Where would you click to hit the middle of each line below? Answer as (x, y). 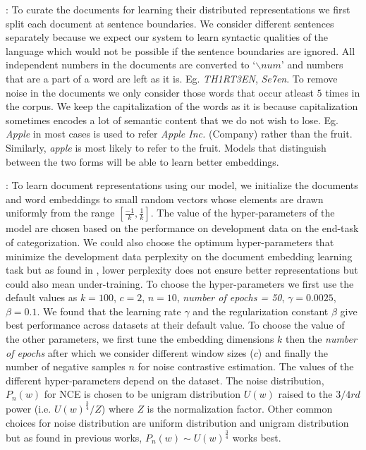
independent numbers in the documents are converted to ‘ (131, 65)
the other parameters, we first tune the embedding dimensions (140, 339)
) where (117, 409)
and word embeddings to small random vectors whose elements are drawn (165, 199)
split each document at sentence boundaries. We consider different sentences (170, 23)
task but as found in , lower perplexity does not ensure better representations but (182, 270)
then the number (321, 339)
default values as (42, 297)
